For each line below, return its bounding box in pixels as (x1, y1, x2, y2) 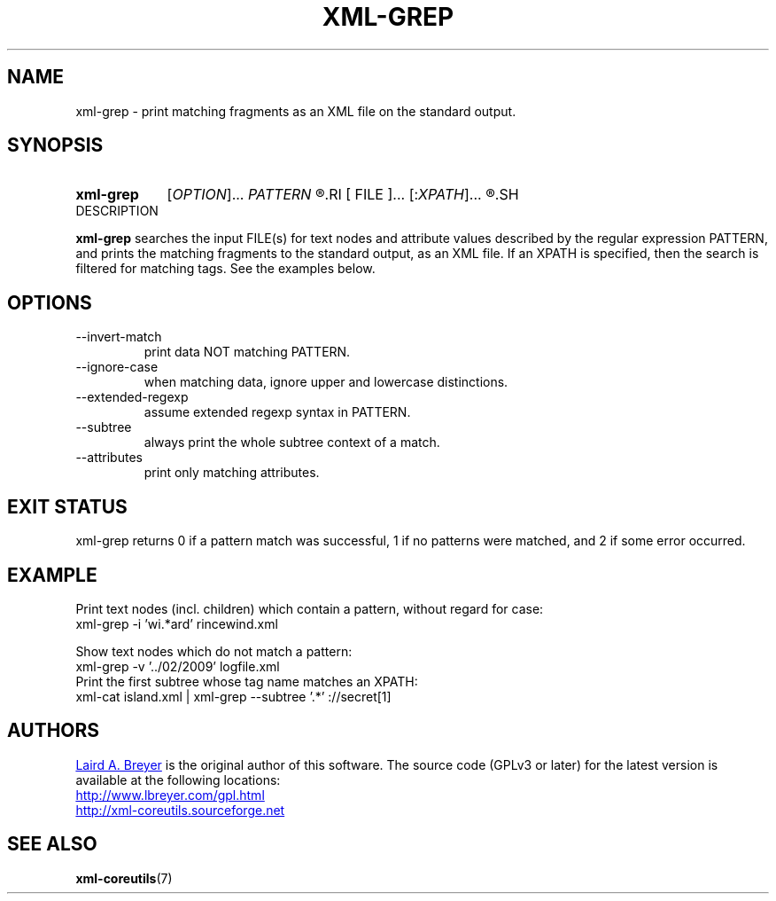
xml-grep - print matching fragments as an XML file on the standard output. (75, 103, 516, 119)
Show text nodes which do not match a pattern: (75, 643, 353, 659)
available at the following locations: (75, 772, 281, 787)
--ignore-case (75, 359, 159, 375)
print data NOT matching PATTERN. (144, 344, 351, 360)
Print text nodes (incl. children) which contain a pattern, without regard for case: (75, 600, 544, 616)
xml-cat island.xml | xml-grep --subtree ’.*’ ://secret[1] (75, 688, 392, 704)
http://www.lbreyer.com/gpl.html (75, 787, 265, 803)
